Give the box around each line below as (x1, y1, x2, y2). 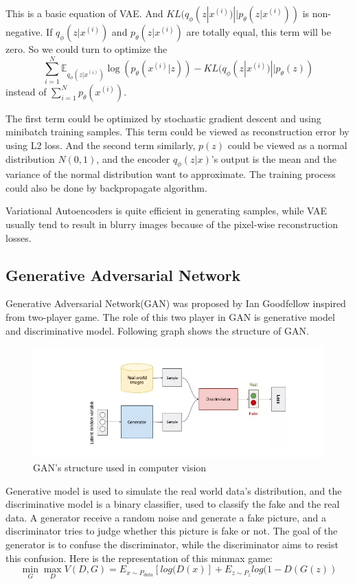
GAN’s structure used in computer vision (33, 460, 207, 475)
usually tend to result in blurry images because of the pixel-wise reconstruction (5, 217, 339, 232)
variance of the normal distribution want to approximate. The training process (5, 167, 336, 181)
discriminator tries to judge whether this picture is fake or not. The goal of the (5, 524, 338, 538)
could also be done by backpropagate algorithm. (5, 180, 207, 194)
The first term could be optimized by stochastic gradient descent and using (5, 111, 321, 125)
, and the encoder (96, 151, 170, 166)
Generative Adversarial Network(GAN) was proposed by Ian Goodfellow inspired (5, 296, 346, 311)
